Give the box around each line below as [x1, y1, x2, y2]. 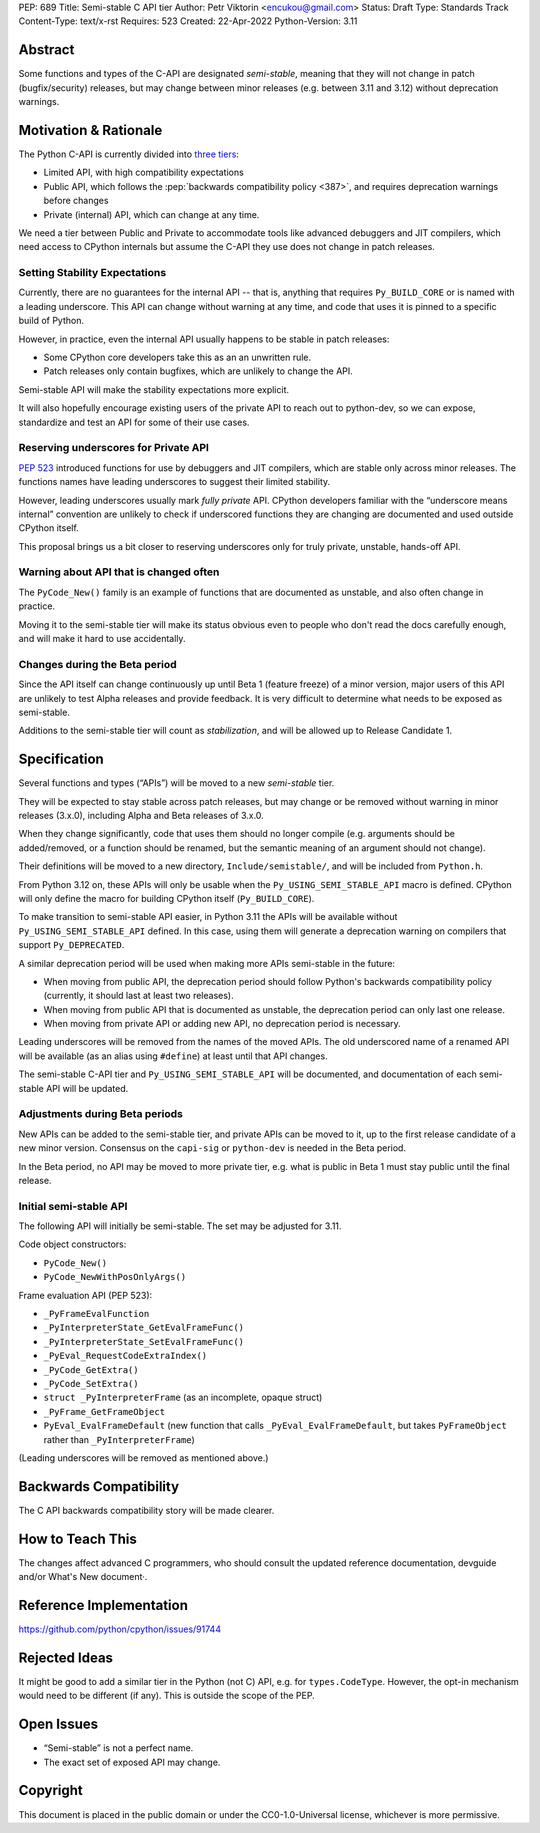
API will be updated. [45, 1082, 129, 1094]
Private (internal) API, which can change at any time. [43, 208, 260, 220]
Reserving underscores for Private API [18, 441, 210, 455]
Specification [18, 751, 104, 768]
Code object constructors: [18, 1238, 127, 1250]
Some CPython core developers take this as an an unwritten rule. [43, 351, 312, 364]
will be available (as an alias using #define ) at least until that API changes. [18, 1050, 329, 1062]
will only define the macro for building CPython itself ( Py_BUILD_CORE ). [18, 892, 315, 904]
